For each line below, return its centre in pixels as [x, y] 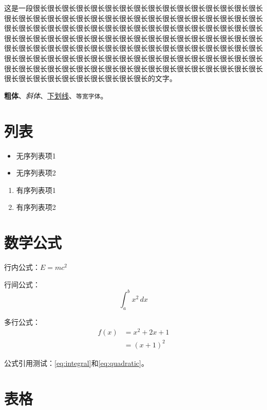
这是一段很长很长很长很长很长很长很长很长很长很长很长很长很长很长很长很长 [133, 8]
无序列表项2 [36, 173]
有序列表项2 [36, 207]
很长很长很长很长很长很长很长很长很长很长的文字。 [90, 78]
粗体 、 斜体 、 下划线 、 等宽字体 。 [56, 95]
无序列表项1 [36, 155]
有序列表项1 [36, 190]
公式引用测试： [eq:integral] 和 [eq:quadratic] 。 [76, 363]
